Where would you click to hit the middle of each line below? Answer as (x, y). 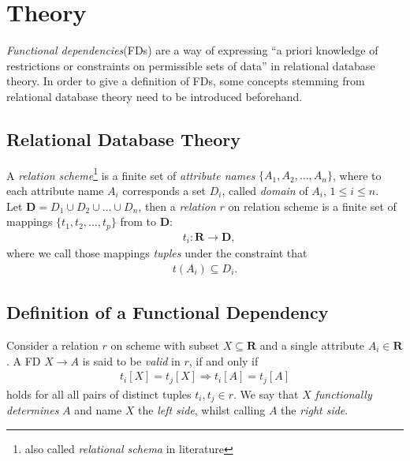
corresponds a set (164, 190)
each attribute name (55, 190)
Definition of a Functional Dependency (168, 312)
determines (33, 410)
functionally (343, 394)
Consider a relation (52, 345)
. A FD (24, 360)
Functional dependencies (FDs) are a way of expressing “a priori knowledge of (192, 50)
